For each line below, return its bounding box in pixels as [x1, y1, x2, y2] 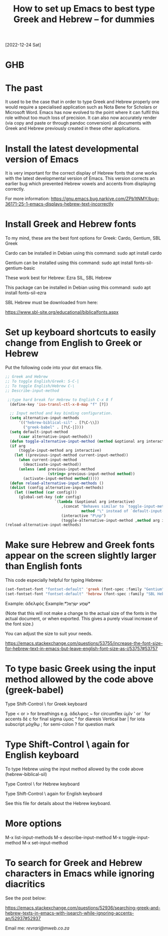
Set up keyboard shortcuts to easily [5, 327, 156, 338]
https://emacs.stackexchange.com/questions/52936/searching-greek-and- [5, 904, 161, 910]
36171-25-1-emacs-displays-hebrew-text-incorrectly [5, 201, 114, 207]
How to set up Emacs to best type [13, 3, 155, 15]
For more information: [5, 196, 50, 202]
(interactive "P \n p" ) [60, 513, 106, 518]
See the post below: [5, 895, 46, 901]
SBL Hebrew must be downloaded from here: [5, 300, 98, 306]
